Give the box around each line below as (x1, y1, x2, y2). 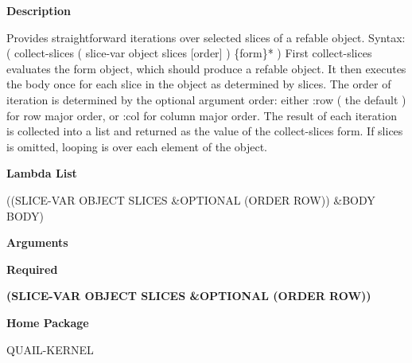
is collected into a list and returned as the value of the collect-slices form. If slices (6, 123, 403, 139)
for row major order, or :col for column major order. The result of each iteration (6, 107, 397, 123)
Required (6, 260, 58, 277)
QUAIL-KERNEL (6, 341, 94, 357)
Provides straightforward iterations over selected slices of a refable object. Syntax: (6, 29, 406, 45)
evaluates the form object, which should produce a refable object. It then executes (6, 60, 406, 76)
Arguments (6, 234, 68, 251)
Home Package (6, 314, 89, 330)
